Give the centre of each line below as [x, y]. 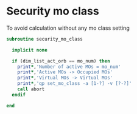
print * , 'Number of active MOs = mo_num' [69, 67]
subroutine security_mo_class [45, 39]
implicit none [30, 50]
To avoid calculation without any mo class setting [68, 28]
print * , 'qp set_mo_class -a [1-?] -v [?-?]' [75, 84]
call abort [31, 89]
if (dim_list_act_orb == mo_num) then [61, 61]
